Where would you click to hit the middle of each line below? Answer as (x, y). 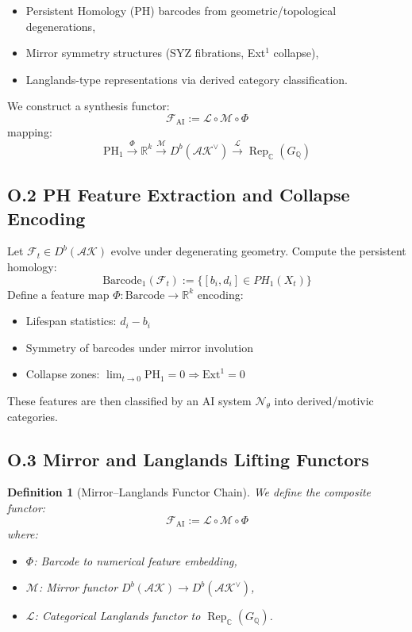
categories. (33, 416)
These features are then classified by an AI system (129, 400)
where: (23, 534)
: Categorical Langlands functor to (117, 616)
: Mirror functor (78, 587)
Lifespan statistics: (71, 321)
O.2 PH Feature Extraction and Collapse (179, 195)
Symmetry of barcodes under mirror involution (139, 347)
